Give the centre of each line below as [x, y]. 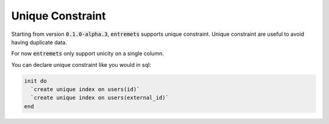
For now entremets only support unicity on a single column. [88, 53]
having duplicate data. [39, 42]
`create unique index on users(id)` [85, 89]
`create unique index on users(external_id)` [100, 98]
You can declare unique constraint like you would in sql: [81, 64]
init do [35, 81]
